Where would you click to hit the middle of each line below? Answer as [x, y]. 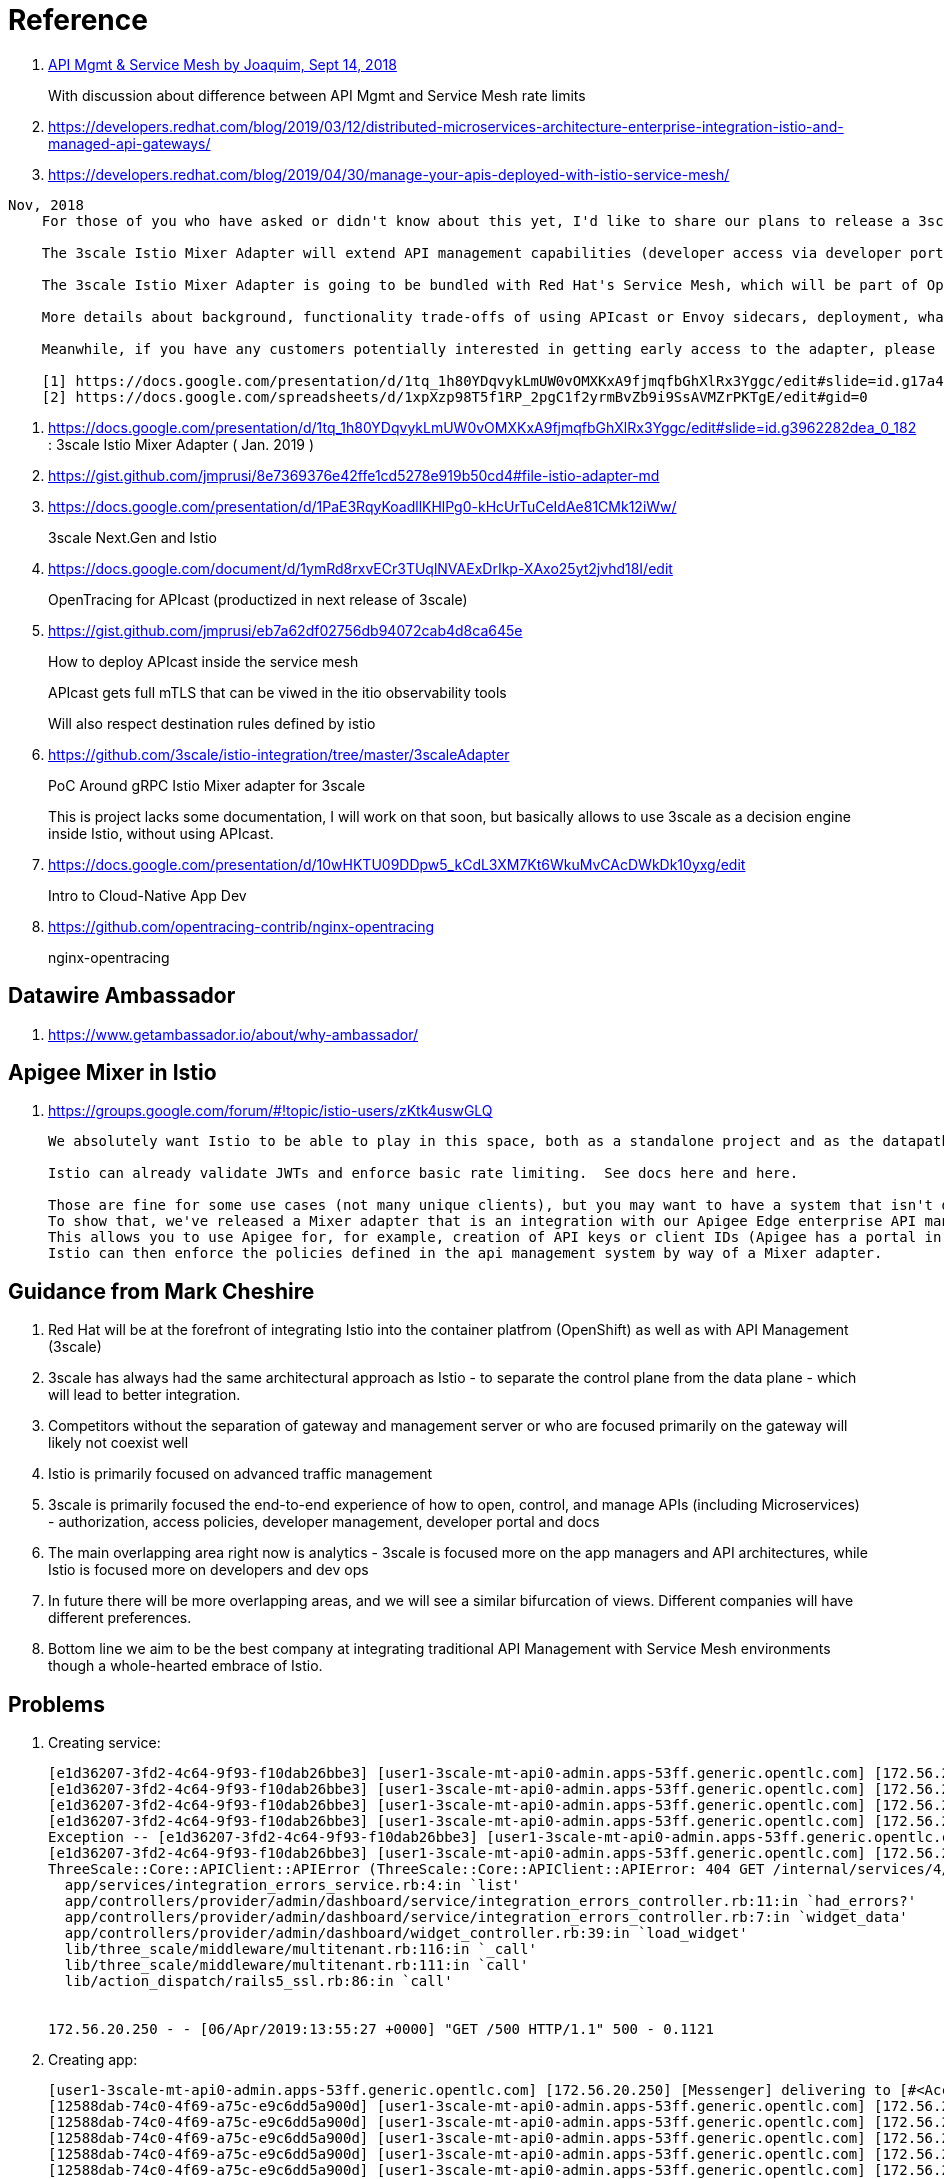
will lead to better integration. [144, 1395]
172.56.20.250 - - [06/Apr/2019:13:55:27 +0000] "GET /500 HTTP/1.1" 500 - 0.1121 [381, 2029]
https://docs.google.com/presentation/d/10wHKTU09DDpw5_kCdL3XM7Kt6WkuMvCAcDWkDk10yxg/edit [397, 864]
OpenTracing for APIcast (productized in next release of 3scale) [258, 599]
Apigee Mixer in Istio [112, 1073]
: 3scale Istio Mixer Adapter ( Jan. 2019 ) [181, 444]
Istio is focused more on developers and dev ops [208, 1570]
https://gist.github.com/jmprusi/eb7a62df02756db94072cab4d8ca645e [285, 630]
